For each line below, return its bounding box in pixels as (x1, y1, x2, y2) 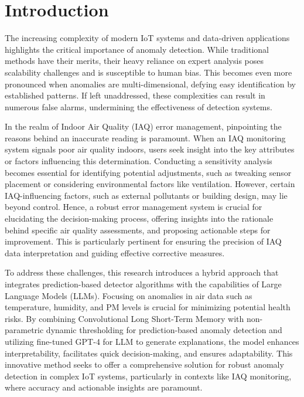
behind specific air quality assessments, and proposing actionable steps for (5, 223, 271, 236)
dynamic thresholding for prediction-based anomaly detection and (46, 324, 282, 336)
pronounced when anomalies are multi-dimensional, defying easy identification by (5, 77, 296, 90)
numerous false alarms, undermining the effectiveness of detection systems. (5, 100, 272, 113)
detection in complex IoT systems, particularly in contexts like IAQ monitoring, (5, 369, 292, 382)
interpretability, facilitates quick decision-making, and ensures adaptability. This (5, 347, 293, 359)
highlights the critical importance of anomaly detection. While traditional (5, 43, 269, 55)
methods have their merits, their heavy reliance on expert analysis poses (5, 55, 264, 67)
